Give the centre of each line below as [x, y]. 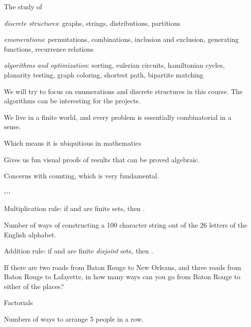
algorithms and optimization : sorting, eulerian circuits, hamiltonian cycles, [114, 65]
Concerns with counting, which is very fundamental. [81, 176]
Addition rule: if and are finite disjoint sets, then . [79, 251]
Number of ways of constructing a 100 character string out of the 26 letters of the [126, 224]
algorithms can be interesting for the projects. [72, 101]
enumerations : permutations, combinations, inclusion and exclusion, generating [121, 39]
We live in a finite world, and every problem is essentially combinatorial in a [118, 117]
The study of [23, 6]
